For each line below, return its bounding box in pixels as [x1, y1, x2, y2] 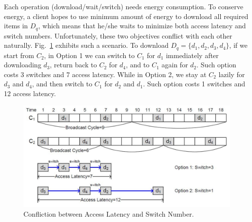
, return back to [50, 60, 97, 70]
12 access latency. [4, 88, 56, 99]
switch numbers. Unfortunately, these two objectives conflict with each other [4, 30, 233, 40]
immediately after [166, 50, 219, 60]
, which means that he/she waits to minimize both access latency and [38, 20, 246, 31]
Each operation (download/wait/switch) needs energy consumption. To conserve [4, 1, 244, 11]
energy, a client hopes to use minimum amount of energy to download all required [4, 11, 249, 21]
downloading [4, 60, 41, 70]
